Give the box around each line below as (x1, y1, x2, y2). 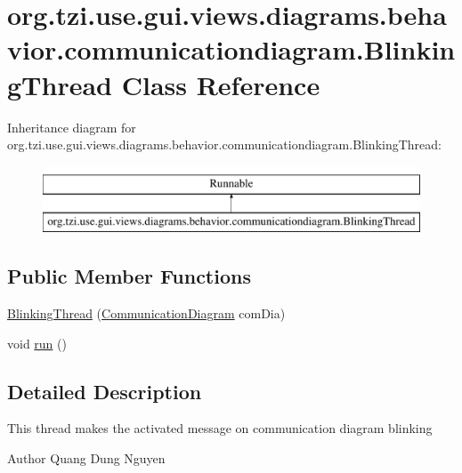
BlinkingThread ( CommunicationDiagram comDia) (7, 304, 286, 323)
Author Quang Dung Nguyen (7, 449, 166, 468)
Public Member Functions (7, 262, 251, 290)
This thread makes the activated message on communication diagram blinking (7, 419, 433, 437)
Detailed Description (7, 377, 202, 405)
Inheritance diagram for (7, 117, 136, 136)
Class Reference (121, 66, 320, 102)
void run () (7, 333, 67, 352)
